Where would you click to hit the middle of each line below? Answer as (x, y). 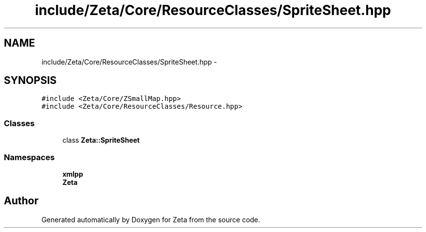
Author (21, 201)
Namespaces (29, 157)
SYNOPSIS (30, 81)
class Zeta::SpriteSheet (101, 140)
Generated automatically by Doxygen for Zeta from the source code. (151, 219)
